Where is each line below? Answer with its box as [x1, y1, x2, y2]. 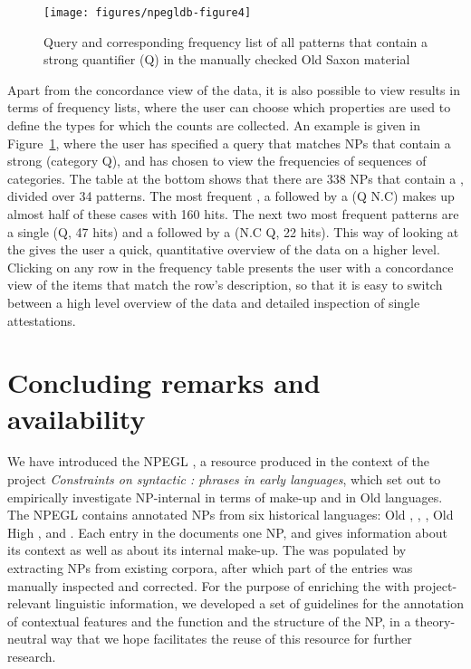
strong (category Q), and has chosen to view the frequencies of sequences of [7, 151, 427, 170]
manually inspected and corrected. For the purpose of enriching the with [7, 576, 409, 595]
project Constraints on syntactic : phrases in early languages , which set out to [7, 470, 441, 489]
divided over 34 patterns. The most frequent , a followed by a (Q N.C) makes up [7, 186, 455, 205]
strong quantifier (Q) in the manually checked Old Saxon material [43, 50, 410, 69]
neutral [7, 629, 47, 648]
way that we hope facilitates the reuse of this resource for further [51, 629, 412, 648]
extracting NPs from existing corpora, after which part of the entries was [7, 559, 413, 578]
